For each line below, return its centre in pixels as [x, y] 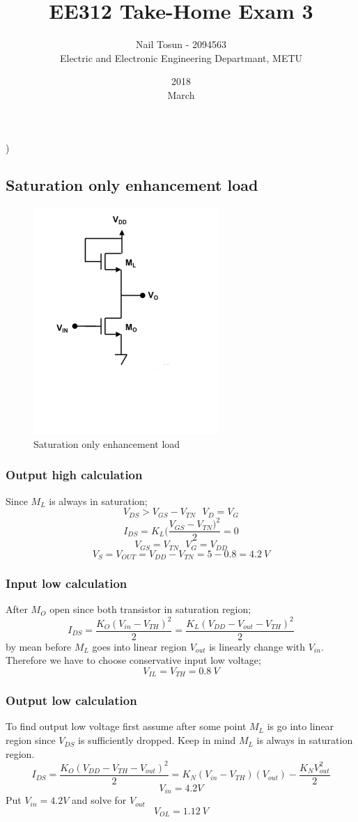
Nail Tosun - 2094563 [181, 44]
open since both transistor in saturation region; [150, 609]
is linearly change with [257, 646]
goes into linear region [140, 646]
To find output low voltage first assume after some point [126, 726]
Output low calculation [71, 700]
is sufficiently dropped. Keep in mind [157, 740]
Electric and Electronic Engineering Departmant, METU [181, 57]
